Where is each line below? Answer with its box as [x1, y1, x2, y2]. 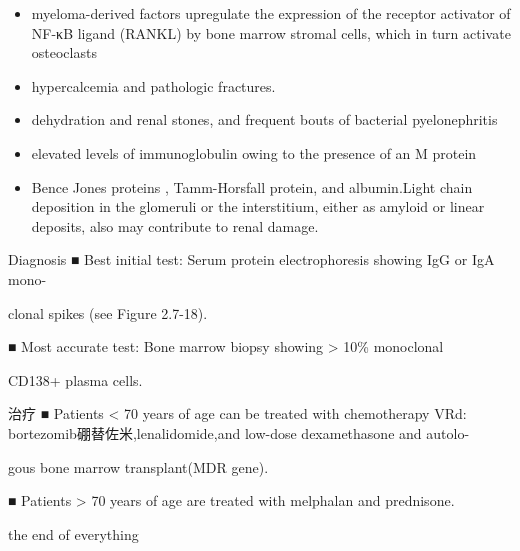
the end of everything [8, 523, 139, 544]
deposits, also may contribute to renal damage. [31, 215, 319, 236]
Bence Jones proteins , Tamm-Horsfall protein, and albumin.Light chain [31, 176, 473, 197]
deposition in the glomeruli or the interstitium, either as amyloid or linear [31, 196, 485, 217]
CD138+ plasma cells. [8, 369, 143, 390]
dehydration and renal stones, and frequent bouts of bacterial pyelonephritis [31, 109, 498, 130]
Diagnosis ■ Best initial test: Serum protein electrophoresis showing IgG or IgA [8, 249, 495, 270]
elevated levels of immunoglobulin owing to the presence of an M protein [31, 142, 477, 163]
